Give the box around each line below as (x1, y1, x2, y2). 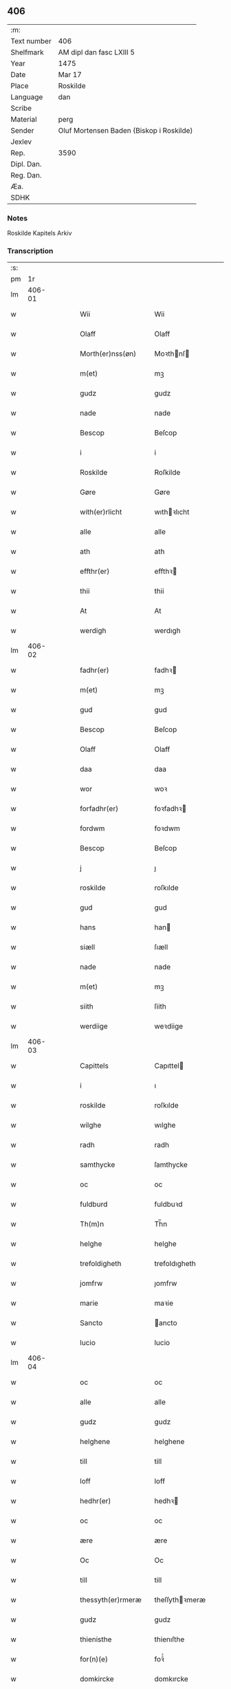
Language (10, 92, 43, 102)
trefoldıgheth (154, 1259, 196, 1269)
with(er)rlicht (80, 507, 122, 517)
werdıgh (154, 626, 181, 636)
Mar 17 (58, 69, 82, 79)
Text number (10, 36, 52, 45)
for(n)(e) (80, 1655, 109, 1664)
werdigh (80, 626, 107, 636)
